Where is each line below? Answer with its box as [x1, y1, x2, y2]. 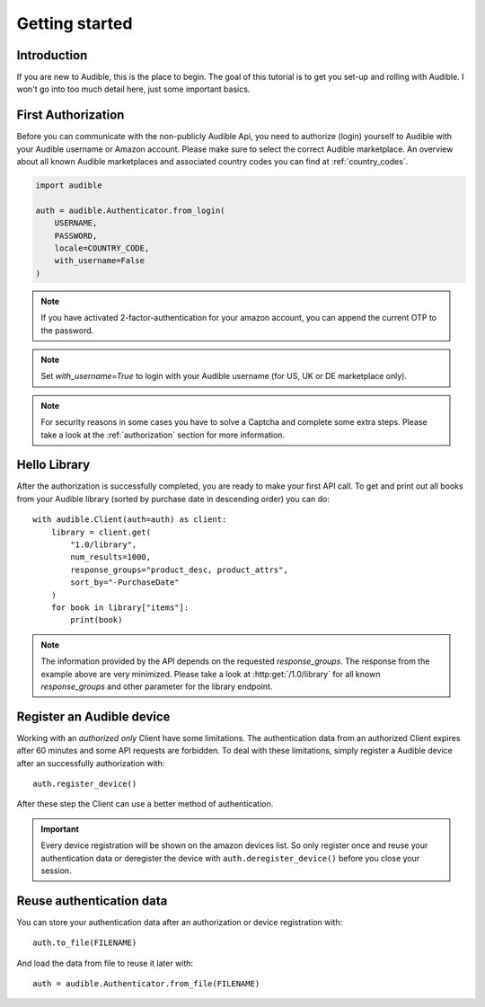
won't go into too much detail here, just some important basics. [16, 84, 251, 94]
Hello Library [16, 457, 91, 473]
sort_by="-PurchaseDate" [70, 578, 180, 587]
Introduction [16, 48, 88, 63]
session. [40, 865, 72, 876]
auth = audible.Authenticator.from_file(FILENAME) [32, 979, 260, 989]
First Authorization [16, 108, 125, 123]
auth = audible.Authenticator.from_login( [35, 205, 225, 216]
